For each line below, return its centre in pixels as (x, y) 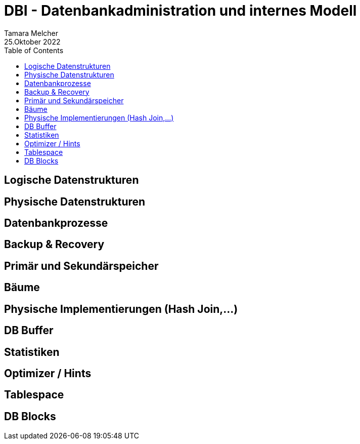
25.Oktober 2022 (32, 42)
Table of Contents (34, 50)
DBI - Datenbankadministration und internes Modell (181, 11)
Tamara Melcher (31, 33)
